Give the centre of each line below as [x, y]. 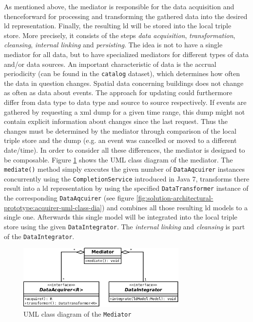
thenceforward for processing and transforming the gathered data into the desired [126, 16]
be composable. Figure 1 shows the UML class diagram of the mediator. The [118, 159]
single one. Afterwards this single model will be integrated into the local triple [121, 217]
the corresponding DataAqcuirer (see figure [69, 198]
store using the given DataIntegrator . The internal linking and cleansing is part [125, 226]
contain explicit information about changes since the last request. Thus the [116, 121]
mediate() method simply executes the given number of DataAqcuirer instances [125, 169]
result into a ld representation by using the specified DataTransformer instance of [126, 188]
